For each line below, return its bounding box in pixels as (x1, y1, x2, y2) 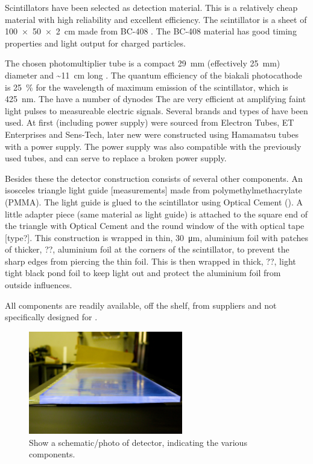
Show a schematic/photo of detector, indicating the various (29, 436, 247, 448)
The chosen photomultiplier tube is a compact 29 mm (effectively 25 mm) (5, 57, 280, 69)
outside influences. (5, 279, 72, 291)
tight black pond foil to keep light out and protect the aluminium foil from (5, 266, 281, 279)
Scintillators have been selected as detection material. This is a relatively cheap (5, 1, 298, 13)
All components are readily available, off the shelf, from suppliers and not (5, 298, 277, 311)
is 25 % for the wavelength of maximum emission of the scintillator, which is (5, 80, 288, 93)
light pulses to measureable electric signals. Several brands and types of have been (5, 104, 308, 117)
